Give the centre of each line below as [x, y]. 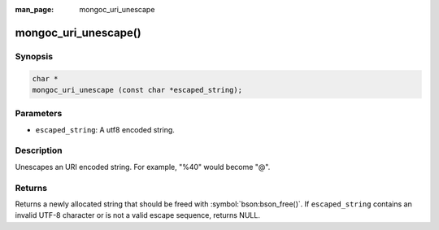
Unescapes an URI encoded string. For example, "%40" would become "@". [143, 167]
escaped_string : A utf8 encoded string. [105, 129]
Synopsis [34, 56]
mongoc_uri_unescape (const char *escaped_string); [137, 90]
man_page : [35, 9]
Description [39, 150]
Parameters [39, 114]
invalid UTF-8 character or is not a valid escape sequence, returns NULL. [137, 215]
